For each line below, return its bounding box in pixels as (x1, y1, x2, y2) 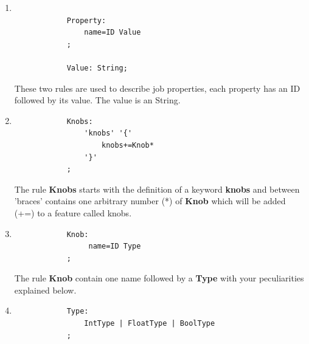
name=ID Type (88, 242, 141, 251)
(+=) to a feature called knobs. (14, 206, 132, 219)
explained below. (14, 283, 77, 296)
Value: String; (66, 63, 128, 72)
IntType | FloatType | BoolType (84, 319, 215, 328)
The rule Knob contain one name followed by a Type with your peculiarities (14, 272, 304, 284)
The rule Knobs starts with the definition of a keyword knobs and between (14, 182, 300, 195)
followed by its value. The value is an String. (14, 94, 181, 106)
